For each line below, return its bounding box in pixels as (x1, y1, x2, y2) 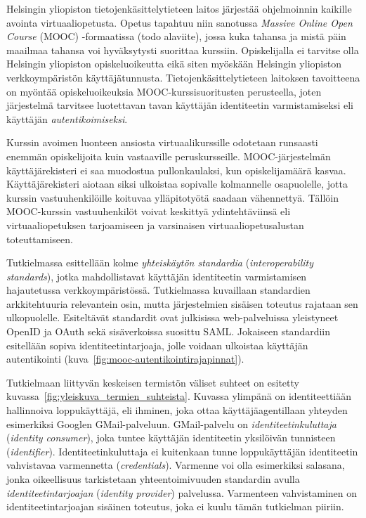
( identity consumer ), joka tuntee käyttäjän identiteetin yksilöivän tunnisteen (6, 430, 336, 445)
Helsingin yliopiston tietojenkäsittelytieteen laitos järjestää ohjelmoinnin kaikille (6, 1, 352, 15)
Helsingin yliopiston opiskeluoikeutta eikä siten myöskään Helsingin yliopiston (6, 56, 341, 71)
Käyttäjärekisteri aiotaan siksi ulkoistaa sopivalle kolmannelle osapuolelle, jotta (6, 176, 348, 191)
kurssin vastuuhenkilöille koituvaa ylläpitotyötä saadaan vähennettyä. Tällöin (6, 190, 339, 205)
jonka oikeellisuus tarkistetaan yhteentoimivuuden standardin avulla (6, 472, 300, 486)
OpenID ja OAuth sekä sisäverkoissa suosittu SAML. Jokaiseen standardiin (6, 324, 331, 339)
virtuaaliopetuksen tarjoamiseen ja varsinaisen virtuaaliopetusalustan (6, 217, 304, 232)
